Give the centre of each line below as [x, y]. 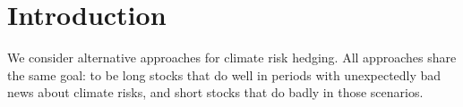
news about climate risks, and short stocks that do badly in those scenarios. [215, 92]
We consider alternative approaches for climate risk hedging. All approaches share [232, 58]
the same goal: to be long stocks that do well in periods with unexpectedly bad [224, 74]
